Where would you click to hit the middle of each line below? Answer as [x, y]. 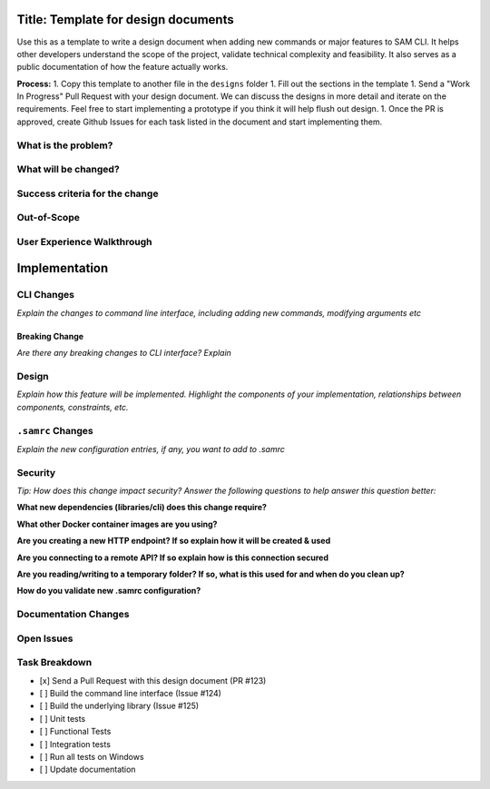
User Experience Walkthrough [84, 242]
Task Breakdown [54, 663]
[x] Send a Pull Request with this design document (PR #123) [153, 680]
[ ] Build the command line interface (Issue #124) [131, 694]
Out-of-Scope [49, 218]
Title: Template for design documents [126, 20]
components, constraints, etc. [73, 407]
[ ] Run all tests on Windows [92, 756]
